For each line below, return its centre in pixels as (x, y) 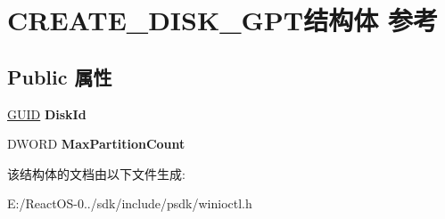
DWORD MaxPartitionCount (96, 144)
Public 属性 (60, 76)
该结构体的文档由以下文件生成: (96, 173)
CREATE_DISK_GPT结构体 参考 (222, 20)
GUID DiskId (47, 114)
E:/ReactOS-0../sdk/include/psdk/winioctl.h (130, 203)
